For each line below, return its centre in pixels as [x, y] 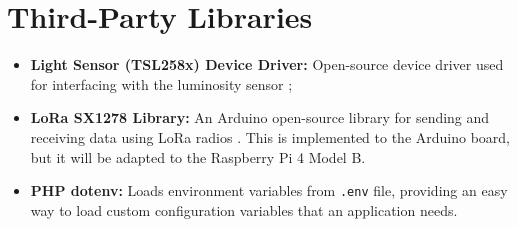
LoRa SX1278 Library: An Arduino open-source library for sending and [260, 117]
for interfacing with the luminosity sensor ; [161, 83]
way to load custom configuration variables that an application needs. [244, 209]
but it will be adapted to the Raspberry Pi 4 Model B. [198, 156]
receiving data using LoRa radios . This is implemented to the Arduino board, [270, 136]
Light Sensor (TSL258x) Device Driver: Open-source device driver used [267, 64]
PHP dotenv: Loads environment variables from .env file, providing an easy [269, 190]
